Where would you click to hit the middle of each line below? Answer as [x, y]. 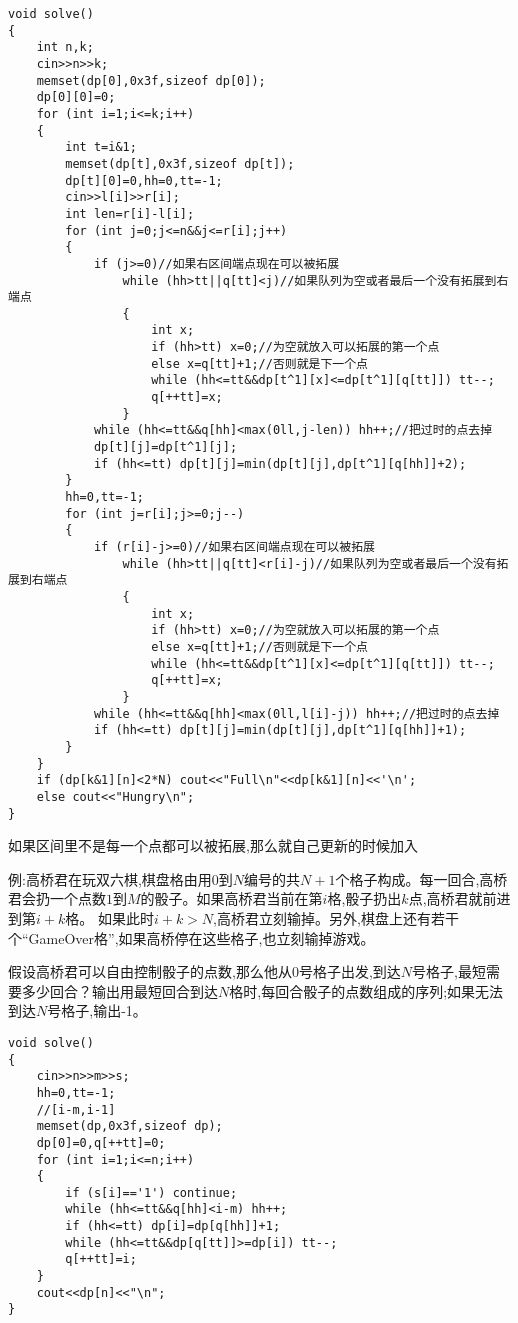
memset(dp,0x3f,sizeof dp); [129, 1126]
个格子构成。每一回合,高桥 [421, 878]
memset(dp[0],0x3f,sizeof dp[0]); [151, 80]
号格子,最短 [449, 971]
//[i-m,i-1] [76, 1109]
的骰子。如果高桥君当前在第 [231, 898]
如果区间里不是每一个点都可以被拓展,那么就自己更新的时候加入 [213, 845]
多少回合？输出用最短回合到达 [119, 990]
